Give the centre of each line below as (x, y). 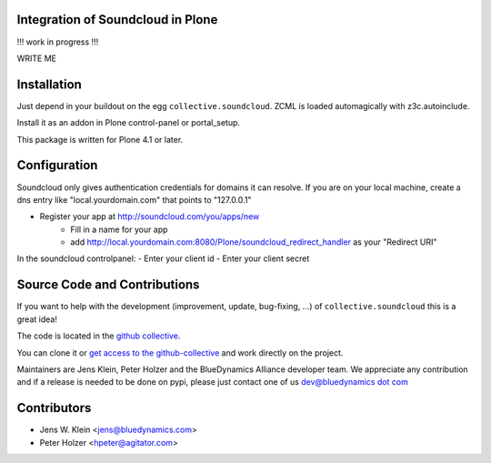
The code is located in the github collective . (99, 336)
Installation (49, 84)
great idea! (37, 319)
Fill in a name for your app (119, 229)
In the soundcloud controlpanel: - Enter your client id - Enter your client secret (163, 258)
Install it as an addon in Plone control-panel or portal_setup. (129, 123)
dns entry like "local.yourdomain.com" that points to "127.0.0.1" (134, 199)
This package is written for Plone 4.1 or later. (100, 139)
